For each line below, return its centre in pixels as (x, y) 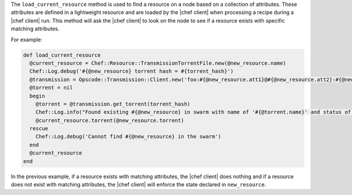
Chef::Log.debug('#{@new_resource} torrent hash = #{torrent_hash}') (132, 71)
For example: (27, 39)
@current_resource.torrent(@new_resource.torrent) (110, 120)
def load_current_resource (62, 55)
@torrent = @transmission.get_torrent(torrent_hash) (113, 104)
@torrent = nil (51, 88)
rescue (39, 129)
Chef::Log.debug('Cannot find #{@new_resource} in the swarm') (128, 137)
